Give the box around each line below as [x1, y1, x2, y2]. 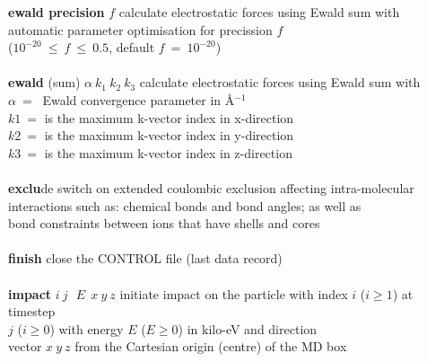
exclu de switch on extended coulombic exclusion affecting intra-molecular [8, 178, 414, 197]
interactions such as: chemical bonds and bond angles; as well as [8, 196, 362, 215]
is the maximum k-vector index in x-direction [44, 108, 294, 127]
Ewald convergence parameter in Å [42, 90, 235, 109]
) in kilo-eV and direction [178, 319, 318, 338]
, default [109, 38, 155, 57]
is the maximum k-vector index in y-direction [44, 126, 294, 145]
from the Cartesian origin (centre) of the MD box [74, 337, 347, 356]
